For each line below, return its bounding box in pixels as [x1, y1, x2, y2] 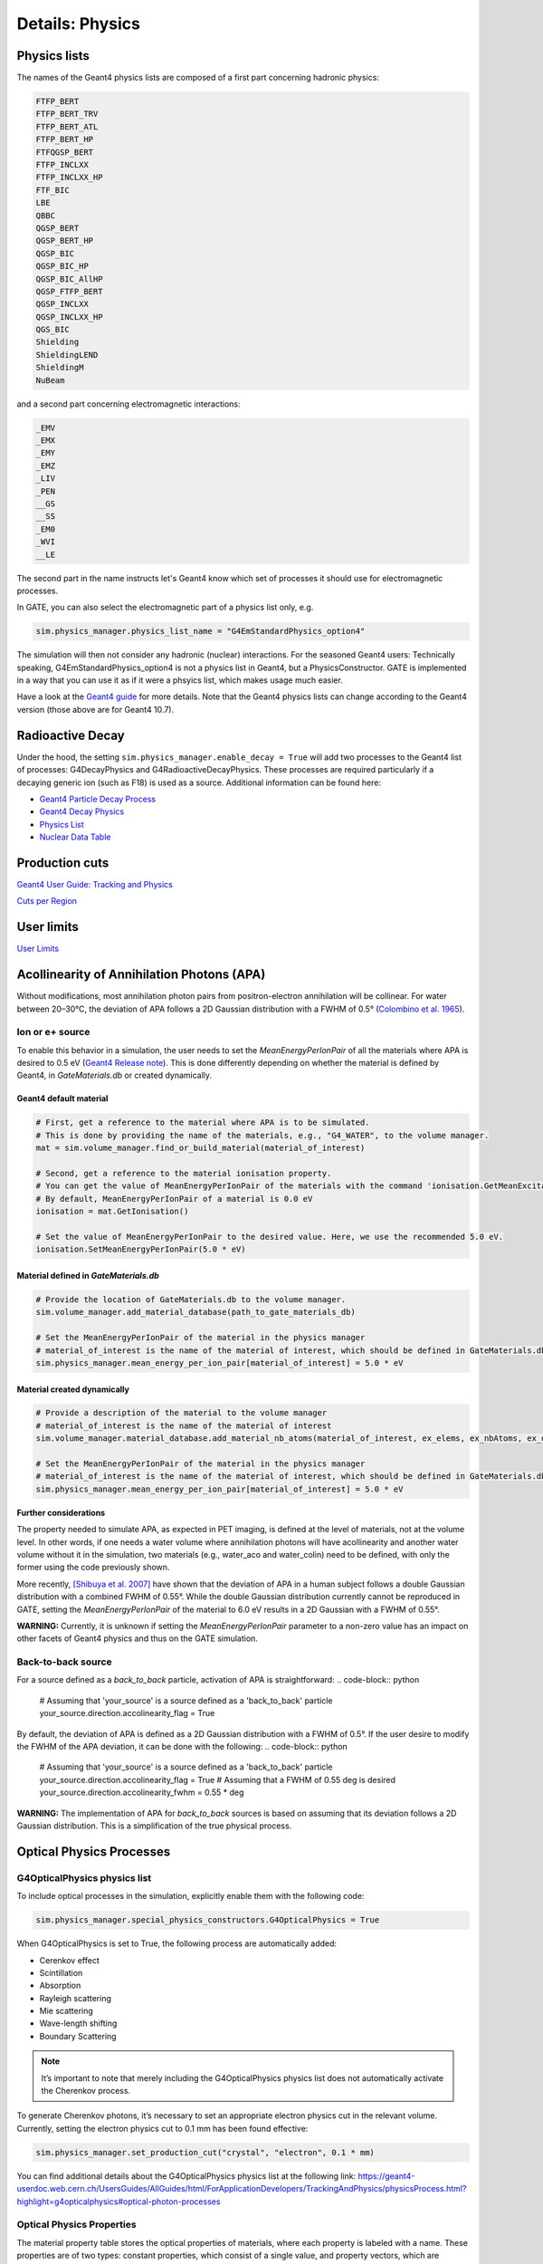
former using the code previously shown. [16, 1562, 170, 1573]
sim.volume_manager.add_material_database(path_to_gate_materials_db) [35, 1307, 357, 1318]
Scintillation [39, 1967, 83, 1978]
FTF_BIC [35, 185, 70, 195]
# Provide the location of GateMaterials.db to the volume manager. [35, 1294, 347, 1304]
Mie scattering [39, 2006, 94, 2017]
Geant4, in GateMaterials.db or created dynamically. [16, 1070, 213, 1081]
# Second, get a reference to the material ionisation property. [35, 1168, 332, 1179]
